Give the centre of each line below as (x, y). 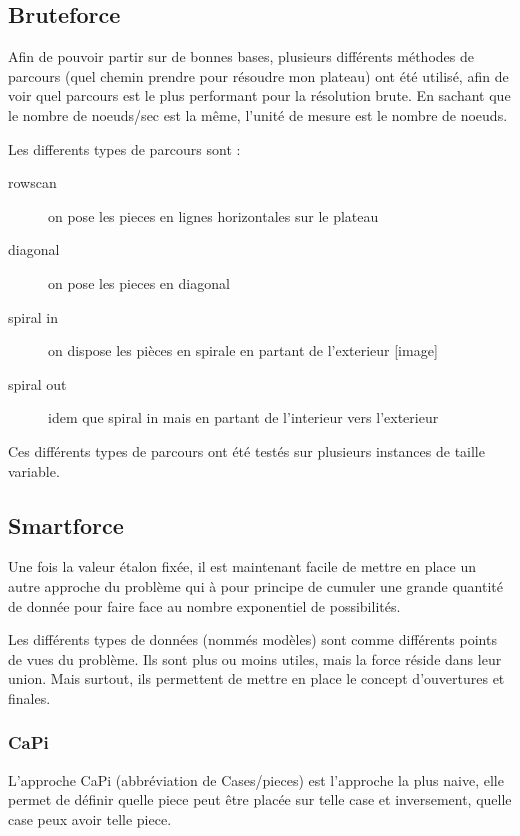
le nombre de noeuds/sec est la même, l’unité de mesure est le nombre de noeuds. (258, 114)
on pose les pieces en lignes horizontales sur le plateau (213, 215)
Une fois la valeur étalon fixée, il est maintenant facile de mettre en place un (242, 566)
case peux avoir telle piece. (90, 818)
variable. (34, 470)
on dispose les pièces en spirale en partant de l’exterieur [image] (243, 350)
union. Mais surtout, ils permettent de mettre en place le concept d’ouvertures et (256, 678)
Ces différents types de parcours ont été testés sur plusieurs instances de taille (246, 450)
